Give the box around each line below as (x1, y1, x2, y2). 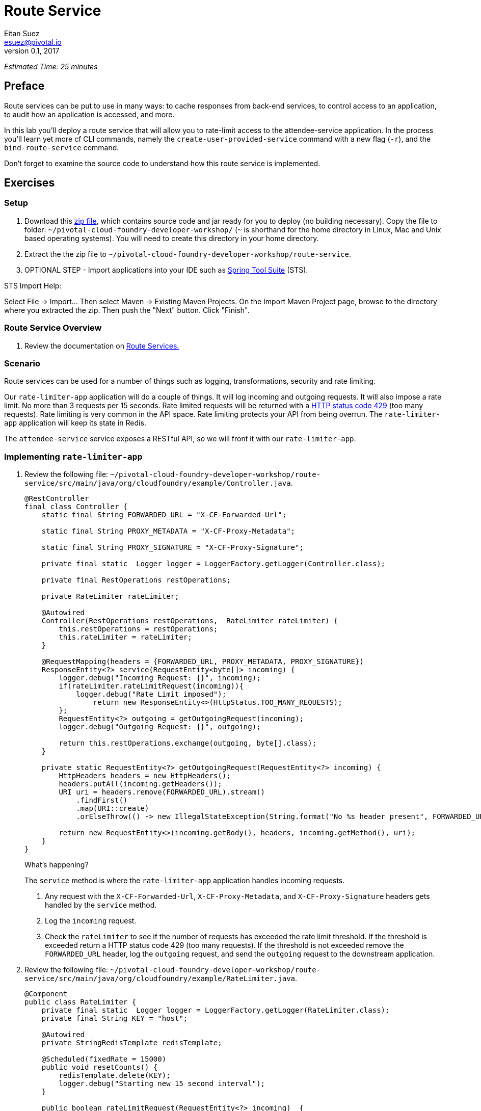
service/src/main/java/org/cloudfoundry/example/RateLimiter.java (24, 974, 296, 983)
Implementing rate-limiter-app (4, 451, 143, 462)
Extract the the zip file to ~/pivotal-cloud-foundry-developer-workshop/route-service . (24, 249, 352, 258)
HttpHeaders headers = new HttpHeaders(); (59, 772, 231, 780)
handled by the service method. (45, 901, 157, 910)
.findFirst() (76, 796, 128, 805)
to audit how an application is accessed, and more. (4, 110, 175, 119)
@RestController (24, 494, 89, 503)
